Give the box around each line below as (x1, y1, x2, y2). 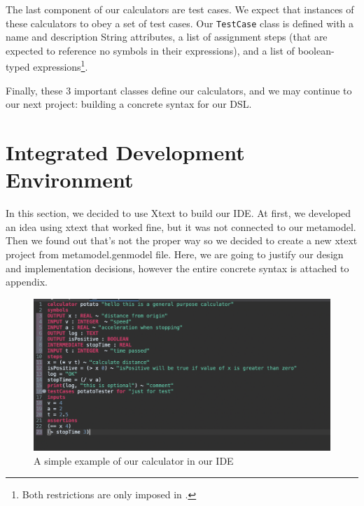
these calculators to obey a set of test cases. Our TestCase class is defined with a (6, 15, 354, 30)
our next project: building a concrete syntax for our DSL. (6, 97, 252, 111)
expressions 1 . (33, 57, 88, 74)
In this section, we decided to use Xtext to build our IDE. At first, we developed (6, 206, 351, 220)
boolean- (297, 43, 335, 57)
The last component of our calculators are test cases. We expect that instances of (6, 2, 354, 16)
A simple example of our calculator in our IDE (34, 453, 234, 468)
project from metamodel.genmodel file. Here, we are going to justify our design (6, 246, 344, 261)
